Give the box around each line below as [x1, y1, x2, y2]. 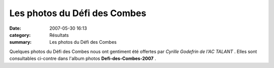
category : [9, 32, 31, 38]
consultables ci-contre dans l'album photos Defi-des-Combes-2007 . [9, 55, 156, 61]
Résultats [49, 32, 69, 38]
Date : [9, 25, 21, 31]
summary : [9, 39, 32, 45]
